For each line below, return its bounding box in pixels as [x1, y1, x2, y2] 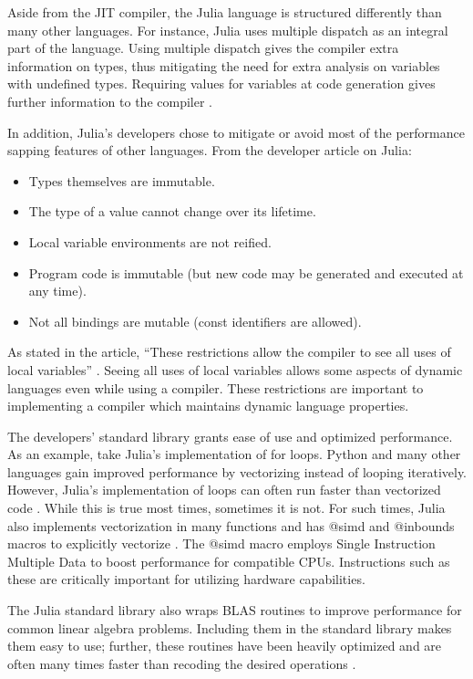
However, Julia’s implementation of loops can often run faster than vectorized [7, 480, 441, 499]
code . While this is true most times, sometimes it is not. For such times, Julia [7, 498, 446, 517]
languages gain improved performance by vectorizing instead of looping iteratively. [7, 462, 467, 481]
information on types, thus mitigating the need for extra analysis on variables [7, 56, 440, 75]
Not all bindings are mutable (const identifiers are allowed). [28, 311, 362, 330]
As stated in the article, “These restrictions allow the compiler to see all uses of [7, 342, 451, 361]
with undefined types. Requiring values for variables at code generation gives [7, 74, 436, 93]
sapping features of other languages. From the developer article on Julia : [7, 141, 412, 160]
